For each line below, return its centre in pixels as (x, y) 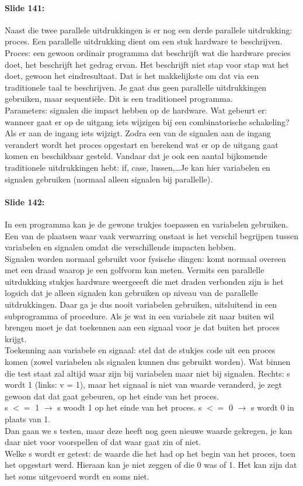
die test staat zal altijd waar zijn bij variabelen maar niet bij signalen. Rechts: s (147, 373)
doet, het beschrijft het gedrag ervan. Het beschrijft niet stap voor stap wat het (147, 64)
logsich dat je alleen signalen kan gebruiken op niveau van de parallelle (131, 293)
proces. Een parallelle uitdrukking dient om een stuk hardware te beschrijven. (144, 41)
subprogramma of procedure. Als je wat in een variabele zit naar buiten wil (140, 316)
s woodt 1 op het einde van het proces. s (130, 407)
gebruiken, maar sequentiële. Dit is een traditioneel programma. (119, 99)
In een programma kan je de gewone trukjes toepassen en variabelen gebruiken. (147, 224)
